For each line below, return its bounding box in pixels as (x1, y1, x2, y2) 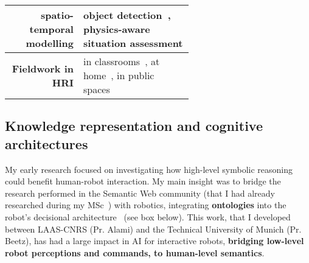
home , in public (83, 68, 154, 82)
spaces (83, 82, 110, 96)
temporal (29, 22, 74, 36)
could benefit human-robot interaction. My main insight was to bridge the (5, 175, 281, 188)
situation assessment (83, 36, 183, 50)
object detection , (83, 8, 171, 22)
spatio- (40, 8, 74, 22)
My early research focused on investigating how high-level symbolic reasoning (5, 163, 293, 175)
